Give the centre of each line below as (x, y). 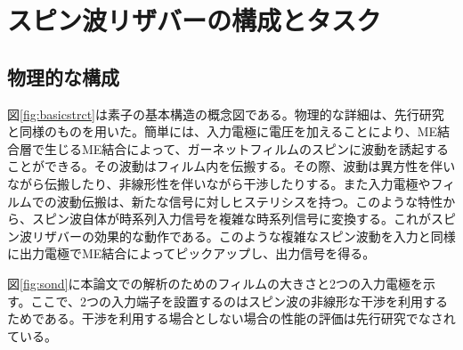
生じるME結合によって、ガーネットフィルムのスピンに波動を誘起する (246, 148)
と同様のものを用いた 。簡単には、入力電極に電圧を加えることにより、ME (223, 131)
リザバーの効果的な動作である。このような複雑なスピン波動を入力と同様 (244, 236)
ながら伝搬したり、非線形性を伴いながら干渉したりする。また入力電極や (219, 183)
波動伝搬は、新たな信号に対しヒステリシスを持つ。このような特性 (250, 201)
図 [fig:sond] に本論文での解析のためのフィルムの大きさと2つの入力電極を (215, 283)
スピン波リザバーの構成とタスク (195, 20)
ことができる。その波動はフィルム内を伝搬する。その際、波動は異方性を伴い (231, 166)
